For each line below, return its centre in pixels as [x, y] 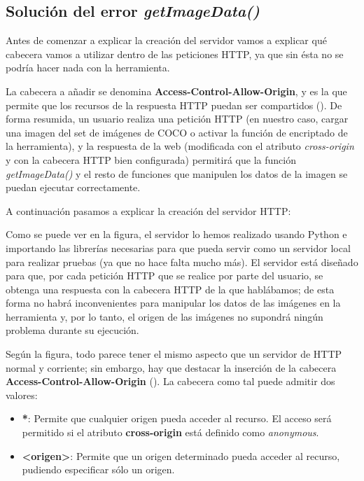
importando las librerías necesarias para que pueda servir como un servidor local [178, 248]
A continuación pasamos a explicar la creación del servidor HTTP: [148, 210]
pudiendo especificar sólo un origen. [98, 469]
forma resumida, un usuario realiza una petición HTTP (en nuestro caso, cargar [177, 119]
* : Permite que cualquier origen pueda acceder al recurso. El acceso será [177, 418]
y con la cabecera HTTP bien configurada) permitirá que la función [151, 159]
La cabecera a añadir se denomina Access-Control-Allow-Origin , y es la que [176, 91]
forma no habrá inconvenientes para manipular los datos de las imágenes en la [173, 303]
